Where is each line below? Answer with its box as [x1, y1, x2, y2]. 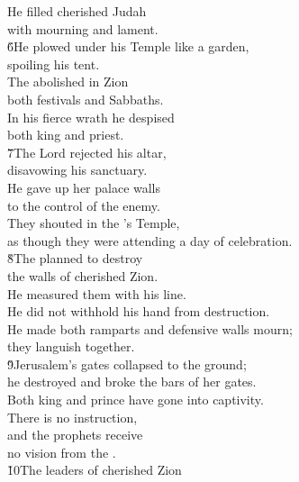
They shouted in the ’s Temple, [7, 214, 180, 232]
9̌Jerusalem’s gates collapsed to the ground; [7, 354, 247, 373]
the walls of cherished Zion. [7, 266, 159, 285]
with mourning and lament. [7, 19, 159, 38]
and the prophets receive [7, 425, 143, 444]
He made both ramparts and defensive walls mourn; [7, 319, 293, 338]
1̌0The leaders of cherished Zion [7, 460, 182, 479]
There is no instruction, [7, 407, 138, 426]
